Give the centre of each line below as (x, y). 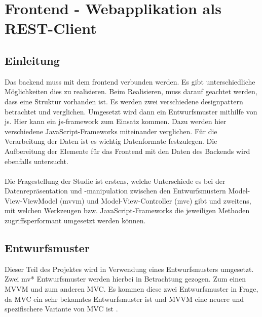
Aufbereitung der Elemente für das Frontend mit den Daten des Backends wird (127, 151)
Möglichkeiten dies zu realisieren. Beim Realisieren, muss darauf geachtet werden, (131, 91)
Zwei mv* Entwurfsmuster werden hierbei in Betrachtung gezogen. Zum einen (125, 279)
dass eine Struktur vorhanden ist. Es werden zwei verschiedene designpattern (124, 101)
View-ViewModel (31, 200)
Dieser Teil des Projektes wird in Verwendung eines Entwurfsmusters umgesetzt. (129, 269)
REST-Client (51, 28)
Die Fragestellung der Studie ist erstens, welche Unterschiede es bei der (115, 181)
